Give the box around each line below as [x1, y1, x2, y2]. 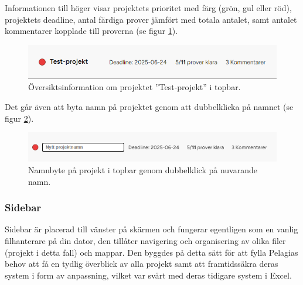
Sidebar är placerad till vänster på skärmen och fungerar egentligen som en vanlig [5, 223, 298, 235]
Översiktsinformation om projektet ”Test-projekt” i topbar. [28, 81, 241, 93]
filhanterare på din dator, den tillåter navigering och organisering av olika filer [5, 235, 286, 246]
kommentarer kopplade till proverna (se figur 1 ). [5, 25, 178, 37]
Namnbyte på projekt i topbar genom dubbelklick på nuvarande [28, 164, 258, 176]
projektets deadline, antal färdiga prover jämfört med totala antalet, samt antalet [5, 13, 297, 25]
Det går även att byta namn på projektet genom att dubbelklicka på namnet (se [5, 101, 294, 113]
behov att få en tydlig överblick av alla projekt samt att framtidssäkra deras [5, 257, 278, 270]
